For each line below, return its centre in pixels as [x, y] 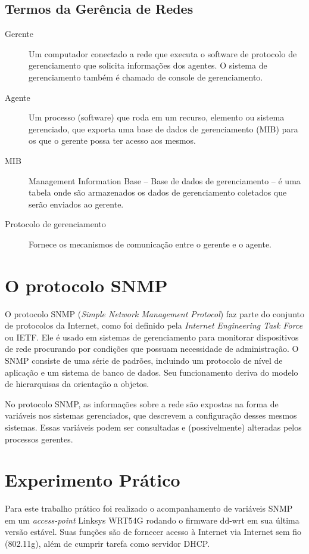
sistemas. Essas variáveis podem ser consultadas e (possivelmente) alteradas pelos [153, 427]
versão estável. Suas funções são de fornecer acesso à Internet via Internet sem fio [153, 532]
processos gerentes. [39, 439]
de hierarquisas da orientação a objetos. [77, 384]
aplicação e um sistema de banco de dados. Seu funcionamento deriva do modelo [152, 372]
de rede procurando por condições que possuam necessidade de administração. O [152, 349]
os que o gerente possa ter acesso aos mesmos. [112, 140]
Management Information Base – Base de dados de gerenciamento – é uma [165, 180]
